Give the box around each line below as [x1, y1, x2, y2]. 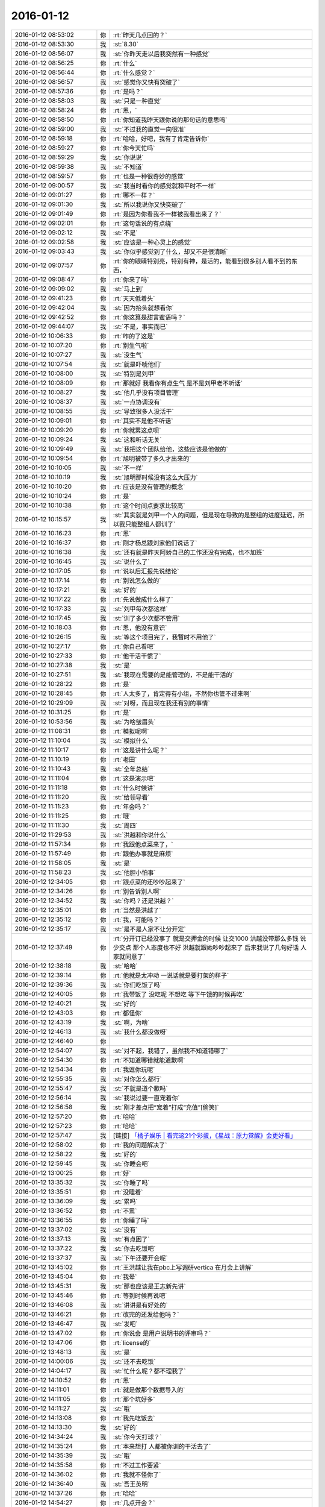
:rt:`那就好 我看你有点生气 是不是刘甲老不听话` [113, 379, 243, 387]
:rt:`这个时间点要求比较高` [113, 501, 185, 509]
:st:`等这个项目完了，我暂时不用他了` [113, 633, 216, 641]
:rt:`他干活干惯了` [113, 652, 161, 660]
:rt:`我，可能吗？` [113, 915, 161, 923]
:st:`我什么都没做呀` [113, 1028, 168, 1036]
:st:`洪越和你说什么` [113, 831, 168, 839]
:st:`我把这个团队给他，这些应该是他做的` [113, 445, 228, 453]
